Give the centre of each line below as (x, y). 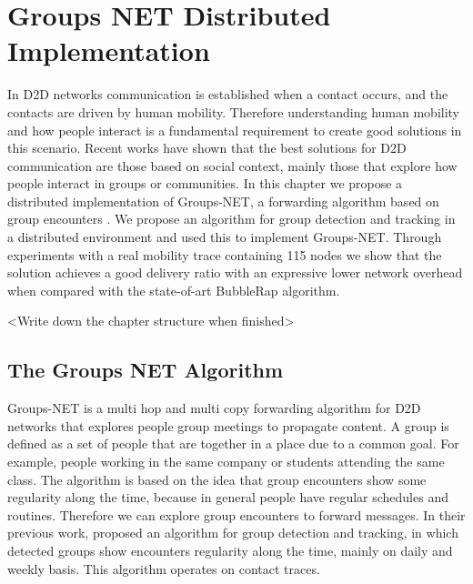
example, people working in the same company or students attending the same (226, 462)
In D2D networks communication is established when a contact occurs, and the (228, 94)
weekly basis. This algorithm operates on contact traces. (164, 568)
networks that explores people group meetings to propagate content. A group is (228, 425)
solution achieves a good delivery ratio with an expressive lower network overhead (235, 272)
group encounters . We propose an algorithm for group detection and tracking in (231, 219)
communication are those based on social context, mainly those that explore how (232, 165)
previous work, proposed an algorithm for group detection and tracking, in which (233, 533)
